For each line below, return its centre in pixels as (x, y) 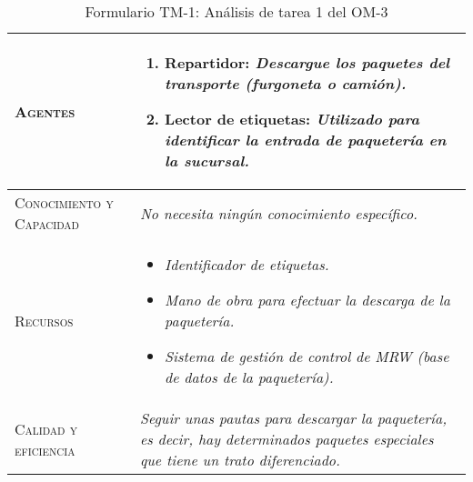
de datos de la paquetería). (249, 377)
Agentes (45, 111)
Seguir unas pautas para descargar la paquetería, (293, 418)
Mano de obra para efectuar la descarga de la (307, 300)
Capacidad (47, 223)
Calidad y (46, 428)
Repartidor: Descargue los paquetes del (307, 62)
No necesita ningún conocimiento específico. (278, 213)
